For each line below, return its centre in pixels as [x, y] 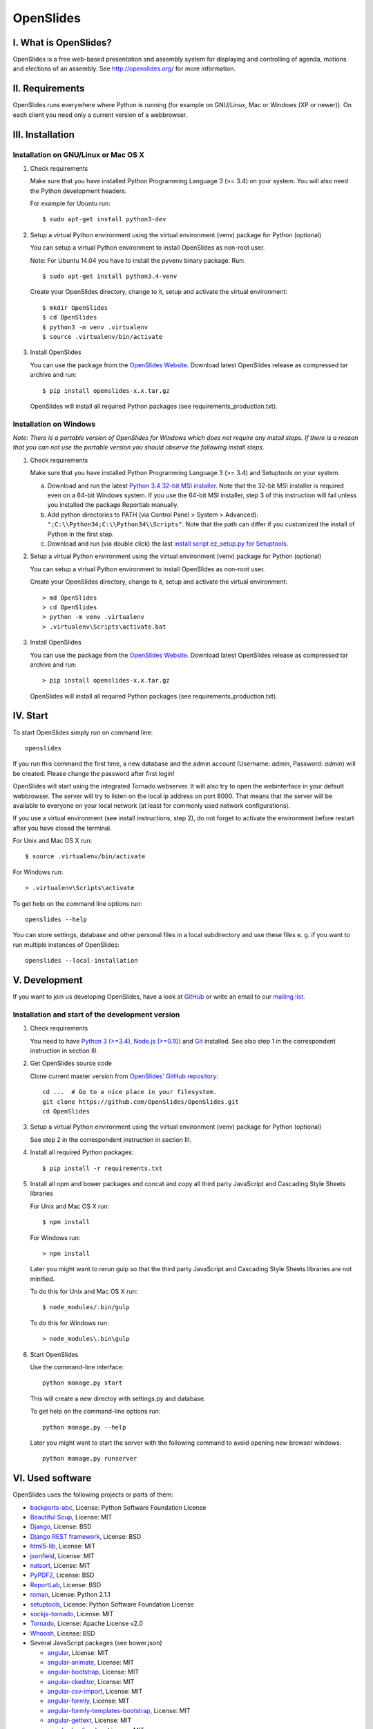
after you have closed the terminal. [62, 828]
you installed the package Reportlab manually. [113, 505]
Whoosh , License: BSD [63, 1633]
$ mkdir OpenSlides [75, 307]
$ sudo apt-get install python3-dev [104, 219]
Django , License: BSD [61, 1527]
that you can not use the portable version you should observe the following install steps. [138, 447]
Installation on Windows [54, 424]
